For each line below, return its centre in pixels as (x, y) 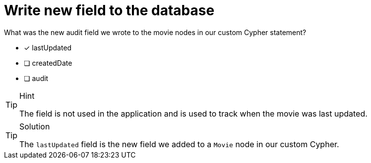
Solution (35, 126)
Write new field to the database (109, 10)
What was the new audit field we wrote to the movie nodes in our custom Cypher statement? (155, 32)
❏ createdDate (48, 63)
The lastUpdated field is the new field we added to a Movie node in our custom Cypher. (179, 144)
